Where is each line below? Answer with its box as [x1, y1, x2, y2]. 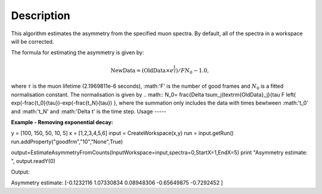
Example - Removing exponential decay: [11, 118, 113, 125]
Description [11, 9, 71, 22]
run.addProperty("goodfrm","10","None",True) [11, 138, 123, 145]
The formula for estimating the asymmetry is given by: [11, 49, 144, 56]
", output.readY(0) [11, 157, 56, 164]
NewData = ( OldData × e [110, 67, 174, 74]
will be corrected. [11, 38, 54, 45]
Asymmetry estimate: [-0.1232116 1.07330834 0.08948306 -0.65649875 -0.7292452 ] [11, 179, 223, 186]
